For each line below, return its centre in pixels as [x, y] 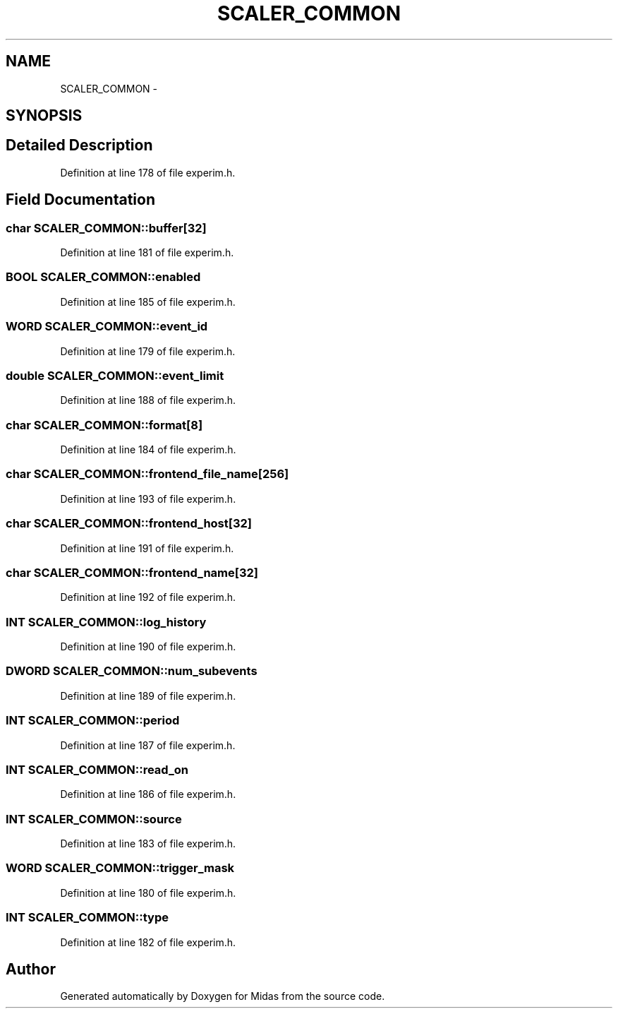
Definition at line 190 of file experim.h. [148, 647]
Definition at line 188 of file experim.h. [148, 400]
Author [31, 969]
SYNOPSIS [44, 116]
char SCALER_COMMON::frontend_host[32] [129, 524]
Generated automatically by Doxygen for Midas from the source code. [223, 996]
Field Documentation [80, 200]
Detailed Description [79, 145]
